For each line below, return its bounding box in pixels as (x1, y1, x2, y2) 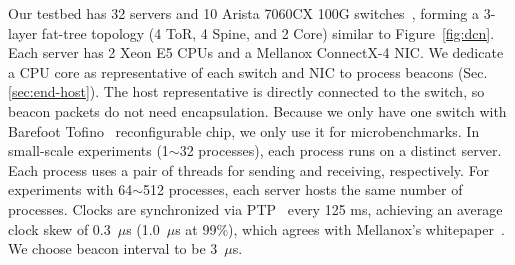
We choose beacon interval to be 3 (8, 238, 218, 259)
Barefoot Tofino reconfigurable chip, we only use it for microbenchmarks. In (8, 120, 480, 141)
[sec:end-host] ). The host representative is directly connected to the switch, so (8, 81, 485, 102)
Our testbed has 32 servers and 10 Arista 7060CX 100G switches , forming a (8, 3, 479, 23)
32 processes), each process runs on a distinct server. (179, 140, 502, 161)
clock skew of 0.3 (8, 218, 111, 239)
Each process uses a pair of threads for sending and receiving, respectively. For (8, 159, 490, 180)
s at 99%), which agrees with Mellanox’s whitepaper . (175, 218, 505, 239)
